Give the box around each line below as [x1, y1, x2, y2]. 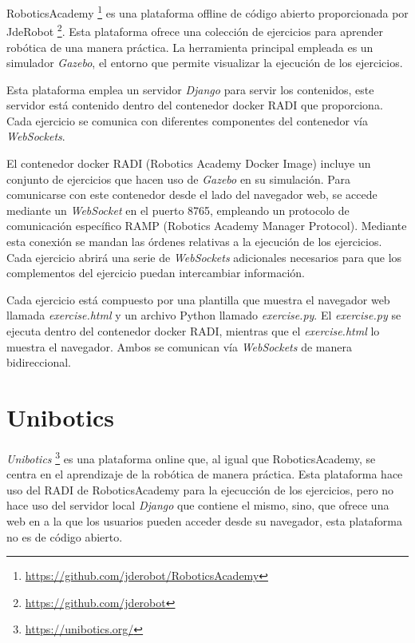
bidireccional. [6, 354, 71, 371]
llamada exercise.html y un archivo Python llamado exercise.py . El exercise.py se [6, 307, 401, 323]
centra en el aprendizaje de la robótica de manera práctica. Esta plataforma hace [6, 466, 403, 482]
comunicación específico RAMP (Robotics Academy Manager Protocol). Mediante [6, 217, 407, 234]
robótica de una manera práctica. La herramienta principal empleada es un [6, 38, 373, 55]
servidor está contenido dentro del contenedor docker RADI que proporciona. [6, 97, 383, 113]
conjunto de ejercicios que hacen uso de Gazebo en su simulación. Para [6, 170, 350, 187]
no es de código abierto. [6, 528, 123, 545]
